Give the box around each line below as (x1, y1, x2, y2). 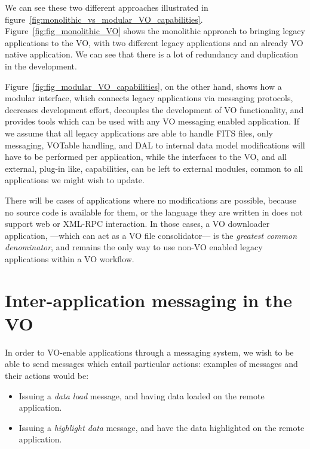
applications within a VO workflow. (5, 252, 134, 265)
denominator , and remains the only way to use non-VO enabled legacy (5, 241, 263, 253)
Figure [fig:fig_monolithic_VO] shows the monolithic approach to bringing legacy (5, 25, 305, 37)
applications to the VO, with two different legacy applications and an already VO (5, 36, 303, 48)
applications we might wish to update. (5, 174, 145, 186)
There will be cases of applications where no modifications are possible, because (5, 193, 296, 206)
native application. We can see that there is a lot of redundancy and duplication (5, 48, 299, 60)
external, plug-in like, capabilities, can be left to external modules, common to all (5, 162, 303, 174)
